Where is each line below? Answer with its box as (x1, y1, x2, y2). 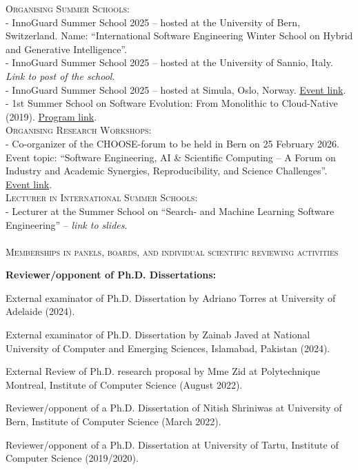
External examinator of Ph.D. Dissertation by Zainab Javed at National (6, 327, 310, 342)
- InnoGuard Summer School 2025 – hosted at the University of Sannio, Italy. (6, 55, 333, 70)
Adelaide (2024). (6, 304, 75, 318)
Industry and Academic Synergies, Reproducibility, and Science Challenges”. (6, 163, 328, 178)
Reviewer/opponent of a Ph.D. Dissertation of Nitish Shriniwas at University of (6, 400, 342, 415)
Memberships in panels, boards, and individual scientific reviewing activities (6, 244, 339, 258)
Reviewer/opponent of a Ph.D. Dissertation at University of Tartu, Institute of (6, 437, 339, 451)
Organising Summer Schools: (6, 1, 130, 15)
